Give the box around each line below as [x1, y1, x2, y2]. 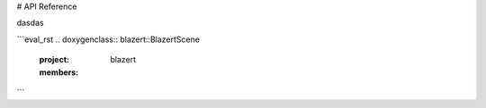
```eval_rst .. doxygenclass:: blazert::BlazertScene [16, 34, 200, 45]
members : [39, 67, 79, 78]
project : [39, 54, 69, 65]
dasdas [16, 18, 44, 29]
